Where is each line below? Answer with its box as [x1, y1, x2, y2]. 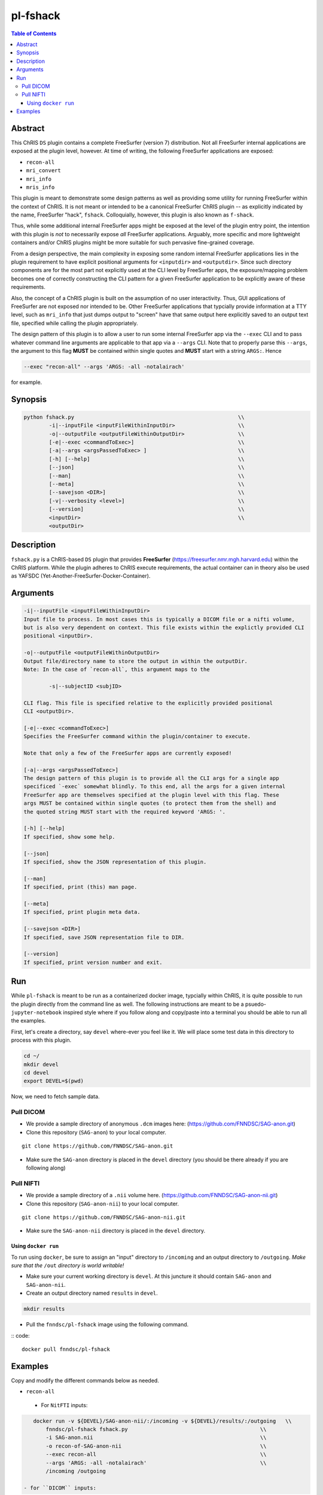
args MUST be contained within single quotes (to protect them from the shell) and [23, 800, 276, 807]
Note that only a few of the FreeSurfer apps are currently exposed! [23, 749, 232, 756]
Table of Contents [11, 30, 57, 37]
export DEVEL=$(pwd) [23, 1078, 84, 1085]
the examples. [11, 1017, 46, 1024]
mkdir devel [23, 1061, 59, 1067]
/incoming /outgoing [45, 1468, 106, 1475]
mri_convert [26, 167, 61, 174]
